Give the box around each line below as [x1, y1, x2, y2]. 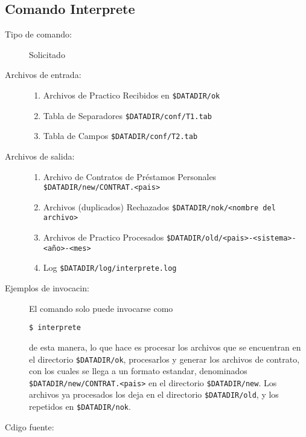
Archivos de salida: [5, 149, 75, 162]
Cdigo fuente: [5, 420, 54, 433]
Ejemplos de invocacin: [5, 282, 89, 294]
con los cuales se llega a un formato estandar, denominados [29, 364, 247, 377]
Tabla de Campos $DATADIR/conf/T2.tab [43, 129, 198, 142]
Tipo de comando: [5, 28, 72, 40]
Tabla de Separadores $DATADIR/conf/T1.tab [43, 109, 212, 121]
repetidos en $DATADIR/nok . [29, 400, 131, 413]
